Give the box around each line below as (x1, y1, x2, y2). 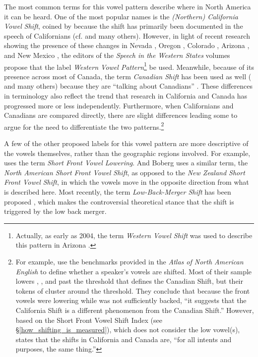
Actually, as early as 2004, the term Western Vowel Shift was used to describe (15, 230, 253, 240)
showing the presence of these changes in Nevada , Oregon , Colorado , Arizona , (4, 40, 250, 51)
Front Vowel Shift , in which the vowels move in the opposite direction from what (4, 177, 249, 187)
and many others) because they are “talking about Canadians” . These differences (4, 81, 253, 91)
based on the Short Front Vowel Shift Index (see (15, 314, 163, 325)
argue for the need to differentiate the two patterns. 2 (4, 120, 164, 132)
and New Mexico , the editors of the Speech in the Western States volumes (4, 50, 230, 60)
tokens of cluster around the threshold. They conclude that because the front (15, 285, 250, 296)
